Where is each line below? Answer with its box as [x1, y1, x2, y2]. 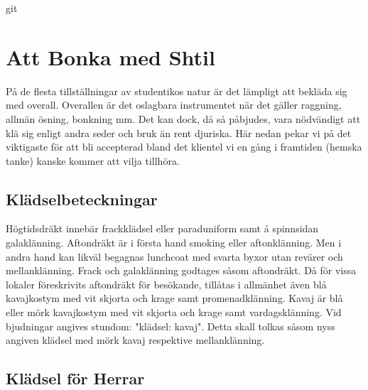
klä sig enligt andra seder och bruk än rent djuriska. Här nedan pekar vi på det [6, 125, 352, 140]
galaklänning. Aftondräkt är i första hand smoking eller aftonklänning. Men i [6, 235, 342, 250]
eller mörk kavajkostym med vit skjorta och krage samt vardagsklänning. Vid [6, 305, 342, 320]
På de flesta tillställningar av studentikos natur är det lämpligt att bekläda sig [6, 83, 347, 98]
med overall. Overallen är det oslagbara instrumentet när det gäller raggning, [6, 97, 342, 112]
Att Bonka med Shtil [6, 42, 215, 71]
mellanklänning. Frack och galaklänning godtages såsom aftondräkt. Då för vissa [6, 263, 357, 278]
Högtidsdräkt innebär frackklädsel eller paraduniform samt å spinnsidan [6, 221, 319, 236]
